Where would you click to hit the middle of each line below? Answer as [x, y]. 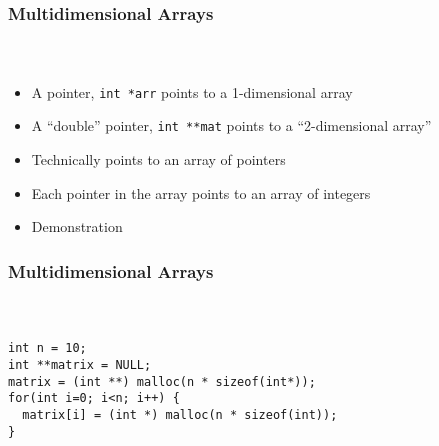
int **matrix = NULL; [80, 365]
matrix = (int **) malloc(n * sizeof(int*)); [162, 381]
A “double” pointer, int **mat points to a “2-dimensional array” [231, 125]
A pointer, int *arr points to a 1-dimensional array [192, 91]
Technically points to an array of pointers [158, 158]
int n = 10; [47, 348]
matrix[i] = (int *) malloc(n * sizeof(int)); [180, 415]
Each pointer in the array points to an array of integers [201, 192]
